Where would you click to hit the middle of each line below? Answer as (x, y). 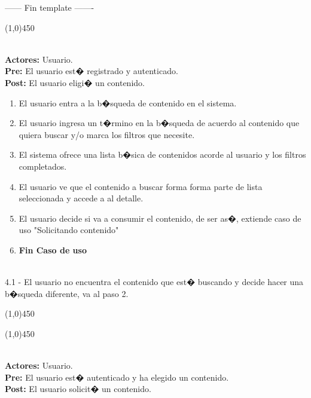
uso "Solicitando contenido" (69, 230)
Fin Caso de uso (53, 249)
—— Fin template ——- (50, 7)
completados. (43, 166)
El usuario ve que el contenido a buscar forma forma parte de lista (141, 186)
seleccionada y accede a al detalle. (81, 198)
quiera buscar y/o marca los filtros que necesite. (107, 134)
